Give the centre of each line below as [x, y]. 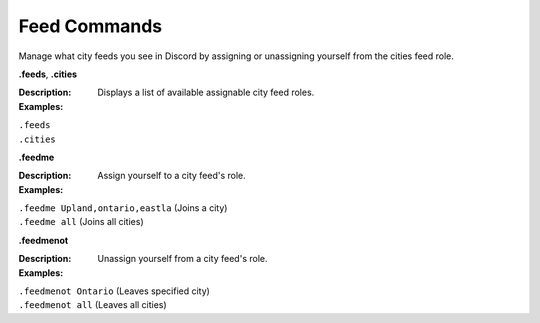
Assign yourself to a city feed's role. [172, 176]
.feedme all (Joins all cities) [81, 222]
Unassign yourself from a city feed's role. [182, 259]
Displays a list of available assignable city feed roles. [206, 92]
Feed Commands [90, 26]
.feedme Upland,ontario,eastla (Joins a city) [123, 208]
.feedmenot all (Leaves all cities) [92, 305]
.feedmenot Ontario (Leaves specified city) [114, 291]
